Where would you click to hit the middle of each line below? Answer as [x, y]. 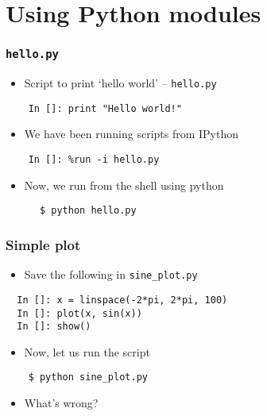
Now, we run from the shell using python [124, 185]
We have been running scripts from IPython [132, 134]
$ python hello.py [88, 211]
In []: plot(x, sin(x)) [79, 313]
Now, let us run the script [87, 351]
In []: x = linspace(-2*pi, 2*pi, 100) [122, 300]
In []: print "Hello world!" [105, 108]
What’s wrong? [61, 403]
